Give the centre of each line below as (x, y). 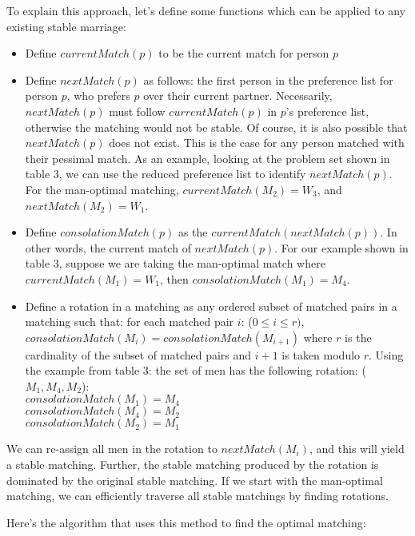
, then (174, 278)
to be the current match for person (244, 53)
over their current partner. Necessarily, (238, 95)
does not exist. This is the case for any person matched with (257, 143)
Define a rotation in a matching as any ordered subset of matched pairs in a (211, 306)
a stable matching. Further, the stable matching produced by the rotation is (193, 465)
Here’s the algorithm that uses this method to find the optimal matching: (186, 522)
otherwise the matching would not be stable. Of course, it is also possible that (216, 127)
